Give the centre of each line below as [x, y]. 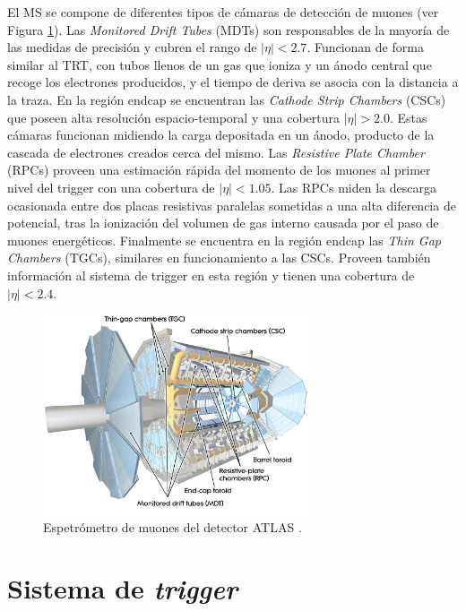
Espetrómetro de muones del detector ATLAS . [173, 526]
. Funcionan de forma [365, 47]
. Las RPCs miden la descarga [354, 187]
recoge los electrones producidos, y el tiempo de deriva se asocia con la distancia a [233, 82]
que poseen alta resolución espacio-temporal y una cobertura [173, 117]
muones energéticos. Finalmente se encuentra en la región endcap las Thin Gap [224, 240]
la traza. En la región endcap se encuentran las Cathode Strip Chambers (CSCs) [227, 99]
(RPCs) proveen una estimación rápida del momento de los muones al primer [219, 170]
